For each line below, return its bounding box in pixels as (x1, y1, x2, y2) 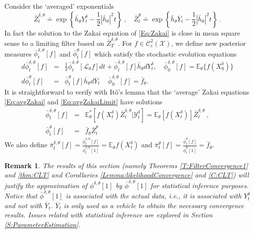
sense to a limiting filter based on (4, 38, 105, 48)
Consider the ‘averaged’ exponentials (4, 1, 114, 11)
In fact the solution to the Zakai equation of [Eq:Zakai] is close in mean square (4, 27, 240, 38)
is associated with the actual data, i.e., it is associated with (65, 191, 242, 201)
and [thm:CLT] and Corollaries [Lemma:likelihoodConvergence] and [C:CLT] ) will (4, 170, 249, 180)
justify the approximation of (4, 180, 87, 190)
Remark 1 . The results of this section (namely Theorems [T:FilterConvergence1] (4, 160, 248, 170)
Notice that (4, 191, 38, 201)
